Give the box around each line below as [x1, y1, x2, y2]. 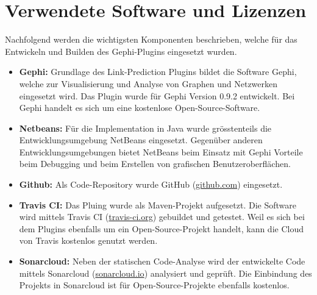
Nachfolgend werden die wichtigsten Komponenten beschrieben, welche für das [5, 33, 297, 46]
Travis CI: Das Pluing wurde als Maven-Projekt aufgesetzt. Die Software [19, 198, 296, 211]
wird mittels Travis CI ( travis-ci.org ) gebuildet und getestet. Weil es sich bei [19, 210, 305, 223]
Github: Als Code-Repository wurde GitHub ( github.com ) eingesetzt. [19, 178, 283, 191]
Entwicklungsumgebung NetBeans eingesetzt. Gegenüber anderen [19, 133, 263, 146]
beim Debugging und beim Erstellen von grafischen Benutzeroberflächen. [19, 157, 291, 170]
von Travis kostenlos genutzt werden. [19, 234, 158, 247]
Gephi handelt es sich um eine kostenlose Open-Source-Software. [19, 101, 260, 114]
